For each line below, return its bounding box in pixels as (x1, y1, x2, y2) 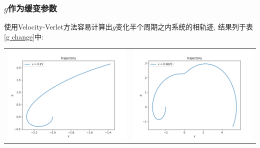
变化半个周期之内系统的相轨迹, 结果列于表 (115, 21, 253, 32)
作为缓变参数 (7, 1, 57, 14)
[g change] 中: (4, 31, 43, 41)
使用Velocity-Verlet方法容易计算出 (4, 21, 112, 32)
